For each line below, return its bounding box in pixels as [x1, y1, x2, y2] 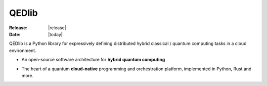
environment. [9, 47, 37, 53]
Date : [9, 31, 21, 37]
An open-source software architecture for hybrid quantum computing [21, 57, 165, 63]
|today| [48, 31, 63, 37]
